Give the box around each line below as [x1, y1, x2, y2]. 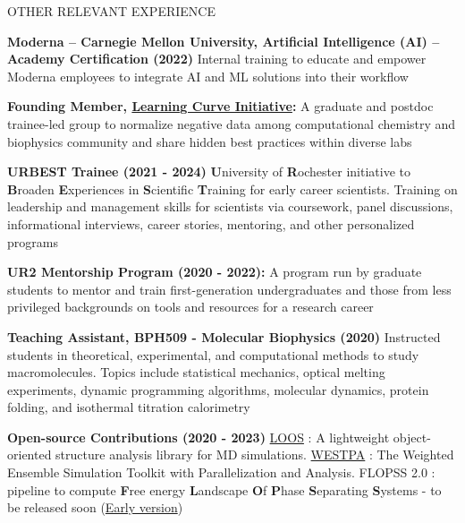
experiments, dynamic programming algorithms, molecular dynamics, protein [7, 380, 429, 399]
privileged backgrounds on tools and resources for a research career [7, 297, 374, 316]
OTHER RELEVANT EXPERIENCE [7, 2, 216, 20]
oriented [7, 445, 52, 464]
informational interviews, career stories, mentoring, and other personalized [7, 214, 415, 233]
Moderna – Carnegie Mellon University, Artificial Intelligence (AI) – [7, 31, 440, 50]
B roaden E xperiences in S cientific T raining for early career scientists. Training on [7, 179, 458, 198]
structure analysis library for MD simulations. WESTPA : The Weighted [55, 445, 454, 464]
